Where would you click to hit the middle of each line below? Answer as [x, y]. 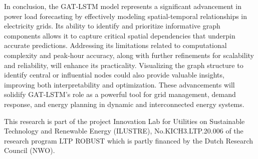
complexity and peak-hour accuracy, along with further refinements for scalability [129, 55]
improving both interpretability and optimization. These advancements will [119, 84]
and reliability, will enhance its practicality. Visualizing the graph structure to [124, 65]
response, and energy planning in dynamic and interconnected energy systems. [124, 104]
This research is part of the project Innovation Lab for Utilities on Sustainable [124, 121]
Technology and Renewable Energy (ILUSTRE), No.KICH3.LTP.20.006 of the [124, 131]
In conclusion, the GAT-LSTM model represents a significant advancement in [123, 6]
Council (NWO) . [30, 150]
